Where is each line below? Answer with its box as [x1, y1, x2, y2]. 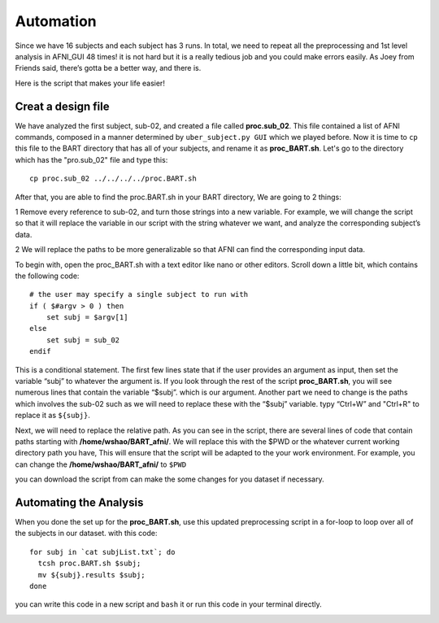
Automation [15, 12, 97, 30]
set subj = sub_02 [46, 335, 120, 345]
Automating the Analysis [15, 495, 144, 509]
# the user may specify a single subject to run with [29, 290, 248, 299]
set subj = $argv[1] [46, 313, 128, 322]
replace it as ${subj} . [15, 411, 91, 420]
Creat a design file [15, 99, 110, 113]
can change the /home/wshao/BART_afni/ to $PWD [15, 460, 187, 469]
